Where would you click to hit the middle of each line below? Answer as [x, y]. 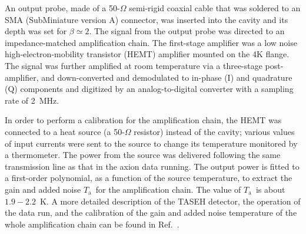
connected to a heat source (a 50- [65, 131]
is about [270, 189]
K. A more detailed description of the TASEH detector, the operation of [170, 201]
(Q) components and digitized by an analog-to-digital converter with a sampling [149, 89]
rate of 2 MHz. [32, 100]
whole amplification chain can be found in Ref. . [92, 224]
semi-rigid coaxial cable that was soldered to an [215, 8]
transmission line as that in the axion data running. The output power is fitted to [152, 166]
